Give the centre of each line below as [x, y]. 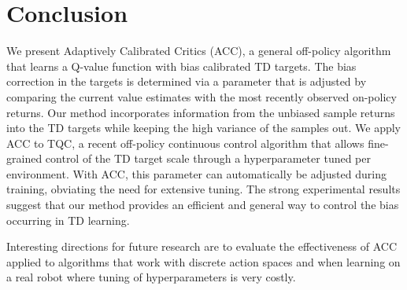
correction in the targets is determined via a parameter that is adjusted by [187, 81]
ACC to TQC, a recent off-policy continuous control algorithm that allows [185, 143]
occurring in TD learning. [68, 220]
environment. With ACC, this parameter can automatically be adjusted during [196, 173]
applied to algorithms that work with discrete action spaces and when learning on [203, 261]
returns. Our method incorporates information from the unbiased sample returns [201, 112]
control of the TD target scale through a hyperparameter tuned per [208, 158]
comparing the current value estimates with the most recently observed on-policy [202, 96]
